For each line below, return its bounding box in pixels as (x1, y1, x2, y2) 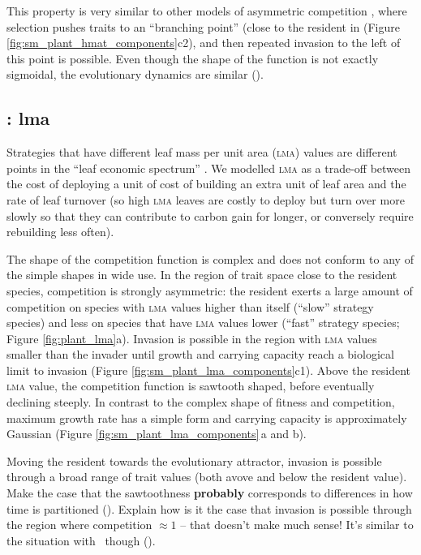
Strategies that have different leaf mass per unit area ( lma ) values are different (6, 144, 397, 161)
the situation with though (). (6, 531, 156, 549)
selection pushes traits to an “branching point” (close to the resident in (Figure (6, 18, 400, 35)
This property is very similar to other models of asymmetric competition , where (6, 2, 407, 19)
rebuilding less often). (6, 223, 114, 240)
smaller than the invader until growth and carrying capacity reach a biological (6, 346, 394, 363)
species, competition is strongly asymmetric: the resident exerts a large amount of (6, 282, 413, 299)
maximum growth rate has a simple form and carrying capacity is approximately (6, 409, 407, 426)
